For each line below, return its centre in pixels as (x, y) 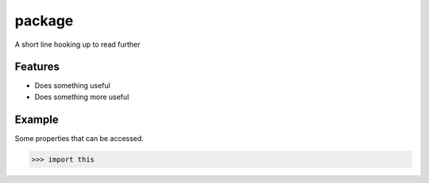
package (44, 21)
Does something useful (72, 86)
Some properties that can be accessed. (79, 138)
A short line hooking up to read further (77, 44)
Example (37, 119)
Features (37, 67)
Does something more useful (82, 97)
